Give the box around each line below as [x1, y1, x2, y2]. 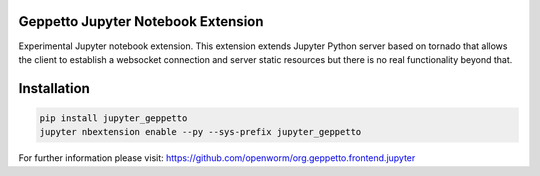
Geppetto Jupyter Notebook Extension [18, 13, 264, 30]
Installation [18, 80, 90, 97]
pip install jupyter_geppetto [39, 112, 188, 124]
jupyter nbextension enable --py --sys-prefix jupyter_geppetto [39, 126, 362, 138]
